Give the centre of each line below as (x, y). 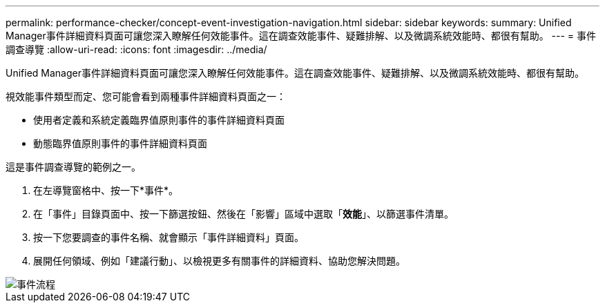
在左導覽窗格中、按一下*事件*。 (106, 190)
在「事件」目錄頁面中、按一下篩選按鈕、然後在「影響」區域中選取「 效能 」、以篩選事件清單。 (243, 214)
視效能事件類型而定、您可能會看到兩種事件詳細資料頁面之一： (146, 96)
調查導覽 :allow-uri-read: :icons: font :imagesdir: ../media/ (136, 49)
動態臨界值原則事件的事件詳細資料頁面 (120, 143)
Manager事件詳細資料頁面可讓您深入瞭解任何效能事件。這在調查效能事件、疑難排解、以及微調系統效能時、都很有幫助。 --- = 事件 (301, 36)
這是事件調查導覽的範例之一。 (73, 167)
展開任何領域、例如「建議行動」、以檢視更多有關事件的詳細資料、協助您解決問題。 (219, 261)
